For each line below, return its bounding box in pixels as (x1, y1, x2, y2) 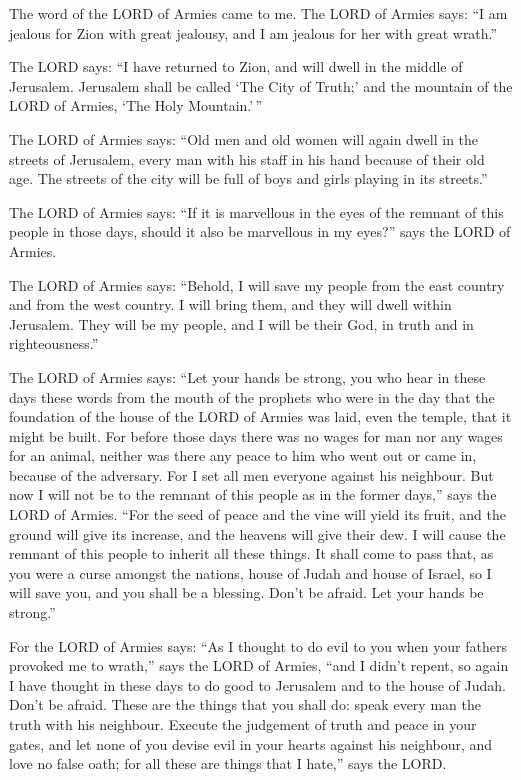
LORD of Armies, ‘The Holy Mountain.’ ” (9, 95, 263, 116)
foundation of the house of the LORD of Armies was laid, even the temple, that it (9, 406, 512, 427)
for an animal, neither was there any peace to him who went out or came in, (9, 445, 477, 466)
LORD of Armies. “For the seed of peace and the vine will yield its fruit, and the (9, 504, 506, 525)
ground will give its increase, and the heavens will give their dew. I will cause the (9, 523, 506, 544)
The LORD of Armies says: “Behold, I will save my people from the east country (9, 274, 505, 295)
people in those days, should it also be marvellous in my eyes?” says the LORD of (9, 221, 511, 242)
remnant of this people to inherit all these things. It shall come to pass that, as (9, 543, 494, 564)
